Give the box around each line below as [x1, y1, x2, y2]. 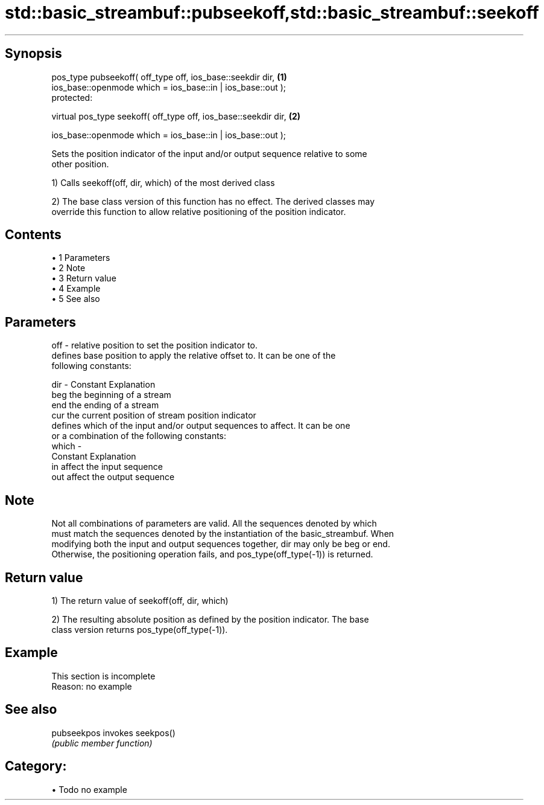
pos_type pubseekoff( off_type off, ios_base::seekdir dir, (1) [51, 71, 287, 82]
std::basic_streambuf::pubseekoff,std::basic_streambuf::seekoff [5, 2, 539, 23]
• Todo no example [51, 784, 127, 795]
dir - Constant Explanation [51, 379, 156, 390]
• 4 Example [51, 283, 101, 294]
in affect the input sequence [51, 461, 163, 472]
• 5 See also [51, 293, 100, 304]
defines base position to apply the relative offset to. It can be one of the [51, 350, 336, 361]
